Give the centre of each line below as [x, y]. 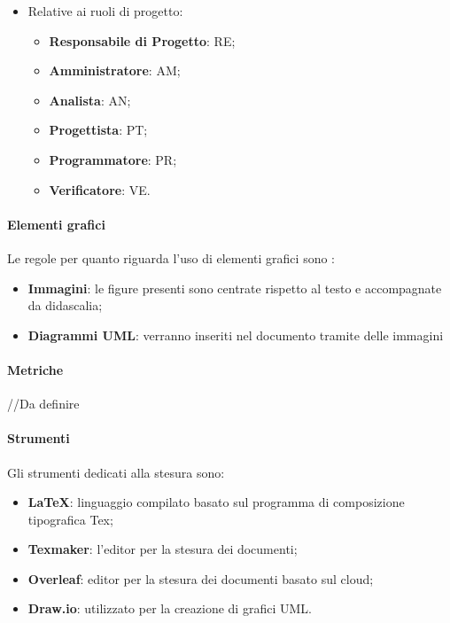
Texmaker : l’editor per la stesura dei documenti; [163, 549]
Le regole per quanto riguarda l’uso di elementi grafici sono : [171, 257]
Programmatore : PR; [113, 159]
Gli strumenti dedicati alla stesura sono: [116, 472]
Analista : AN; [90, 100]
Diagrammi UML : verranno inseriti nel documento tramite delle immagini [236, 335]
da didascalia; [65, 305]
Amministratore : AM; [115, 70]
